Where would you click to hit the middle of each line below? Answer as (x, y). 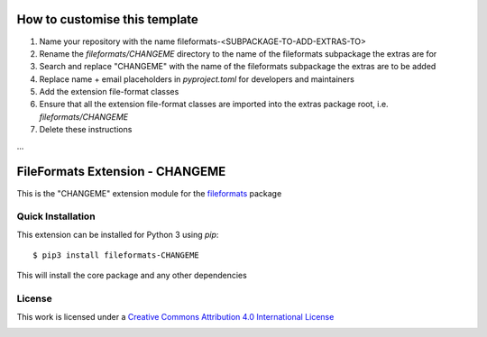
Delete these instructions (86, 130)
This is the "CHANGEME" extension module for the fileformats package (149, 193)
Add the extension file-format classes (109, 92)
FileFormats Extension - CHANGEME (121, 172)
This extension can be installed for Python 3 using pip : (118, 234)
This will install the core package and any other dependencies (132, 276)
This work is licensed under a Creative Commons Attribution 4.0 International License (175, 316)
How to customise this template (107, 19)
